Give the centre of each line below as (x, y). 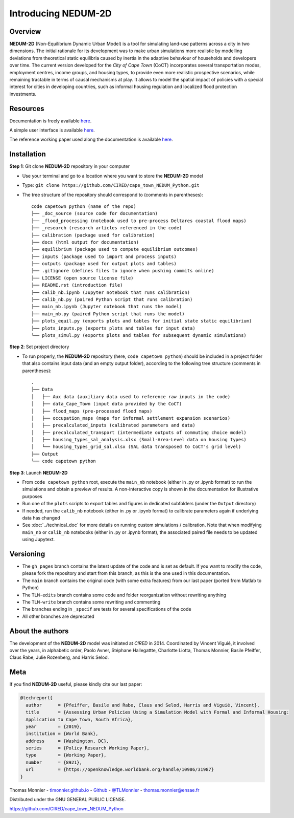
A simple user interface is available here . (52, 130)
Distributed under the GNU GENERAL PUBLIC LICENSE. (68, 800)
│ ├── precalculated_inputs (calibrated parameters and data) (114, 425)
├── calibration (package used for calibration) (93, 235)
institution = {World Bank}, (62, 734)
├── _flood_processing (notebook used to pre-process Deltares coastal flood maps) (139, 221)
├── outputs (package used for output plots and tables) (104, 264)
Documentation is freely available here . (51, 121)
